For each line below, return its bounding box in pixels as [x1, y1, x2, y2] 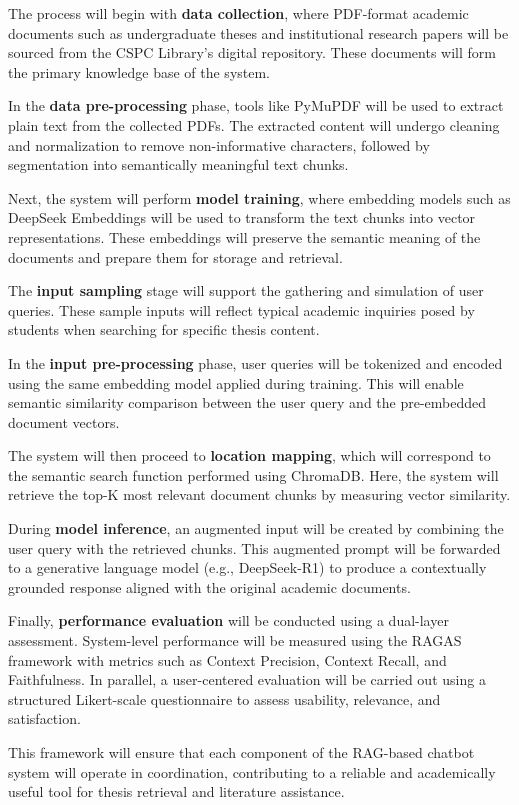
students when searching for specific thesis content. [8, 319, 320, 340]
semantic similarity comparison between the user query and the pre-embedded [8, 392, 487, 413]
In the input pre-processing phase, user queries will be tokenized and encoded [8, 352, 503, 373]
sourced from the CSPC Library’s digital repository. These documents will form [8, 42, 496, 63]
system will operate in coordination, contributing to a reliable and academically [8, 761, 496, 782]
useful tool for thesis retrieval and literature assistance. [8, 781, 345, 802]
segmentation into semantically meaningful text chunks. [8, 154, 349, 175]
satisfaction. [8, 708, 81, 729]
